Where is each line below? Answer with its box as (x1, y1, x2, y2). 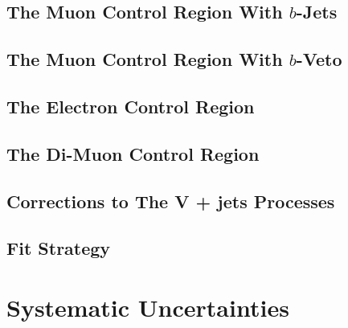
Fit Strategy (6, 236, 111, 260)
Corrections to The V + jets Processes (6, 188, 335, 213)
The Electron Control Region (6, 93, 255, 118)
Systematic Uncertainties (6, 290, 289, 323)
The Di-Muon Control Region (6, 141, 260, 166)
